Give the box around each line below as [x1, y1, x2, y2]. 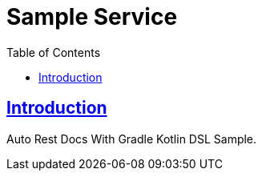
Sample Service [6, 3, 178, 30]
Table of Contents [6, 45, 101, 59]
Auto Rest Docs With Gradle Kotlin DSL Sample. [6, 131, 257, 146]
